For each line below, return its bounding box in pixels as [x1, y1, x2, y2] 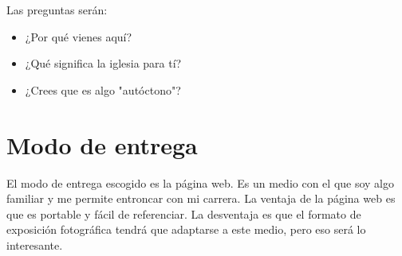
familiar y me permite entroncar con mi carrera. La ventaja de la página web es [6, 190, 396, 207]
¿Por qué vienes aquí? [25, 28, 132, 45]
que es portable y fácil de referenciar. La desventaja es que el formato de [6, 205, 361, 222]
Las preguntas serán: [6, 2, 108, 17]
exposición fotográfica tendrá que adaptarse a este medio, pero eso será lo [6, 221, 366, 238]
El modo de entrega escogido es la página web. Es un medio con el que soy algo [6, 174, 395, 191]
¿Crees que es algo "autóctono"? [25, 81, 181, 98]
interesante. [6, 236, 63, 253]
